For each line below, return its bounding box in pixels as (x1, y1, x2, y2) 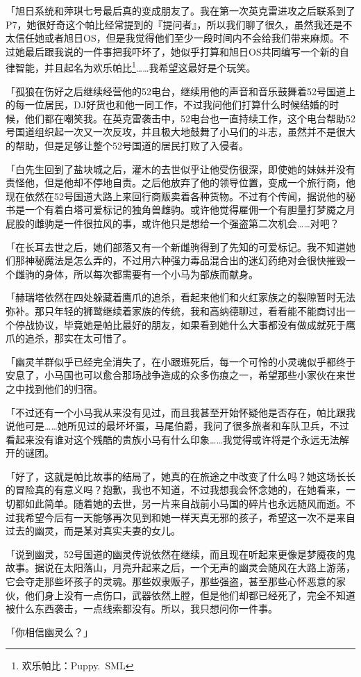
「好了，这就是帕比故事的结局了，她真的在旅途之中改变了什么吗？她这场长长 (6, 468, 355, 483)
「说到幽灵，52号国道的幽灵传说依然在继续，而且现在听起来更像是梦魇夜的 (6, 546, 346, 561)
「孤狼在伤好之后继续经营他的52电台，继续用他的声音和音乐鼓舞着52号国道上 (6, 83, 355, 98)
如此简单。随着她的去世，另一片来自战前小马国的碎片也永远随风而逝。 (24, 496, 346, 511)
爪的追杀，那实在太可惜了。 (6, 331, 132, 345)
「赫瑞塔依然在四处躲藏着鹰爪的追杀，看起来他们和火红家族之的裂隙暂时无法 (6, 290, 355, 304)
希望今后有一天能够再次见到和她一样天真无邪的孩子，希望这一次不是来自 (24, 509, 355, 524)
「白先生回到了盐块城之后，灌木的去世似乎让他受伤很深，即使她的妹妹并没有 (6, 161, 355, 176)
